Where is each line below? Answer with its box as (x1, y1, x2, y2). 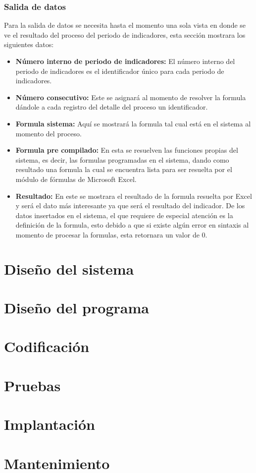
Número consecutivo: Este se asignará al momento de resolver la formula (15, 92, 246, 102)
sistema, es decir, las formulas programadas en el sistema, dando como (15, 154, 229, 165)
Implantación (4, 414, 95, 434)
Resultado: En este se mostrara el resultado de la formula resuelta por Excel (15, 190, 252, 201)
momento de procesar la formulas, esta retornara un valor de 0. (15, 229, 207, 239)
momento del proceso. (15, 128, 82, 138)
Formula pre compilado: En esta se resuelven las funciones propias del (15, 145, 238, 155)
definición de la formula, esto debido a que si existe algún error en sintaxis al (15, 220, 249, 230)
